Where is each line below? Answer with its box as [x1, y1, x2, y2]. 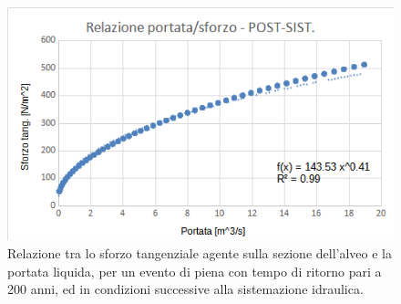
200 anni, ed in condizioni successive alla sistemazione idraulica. [7, 279, 364, 299]
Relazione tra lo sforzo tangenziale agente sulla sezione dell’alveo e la [7, 244, 393, 263]
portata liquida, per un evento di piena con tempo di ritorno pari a [7, 261, 382, 280]
